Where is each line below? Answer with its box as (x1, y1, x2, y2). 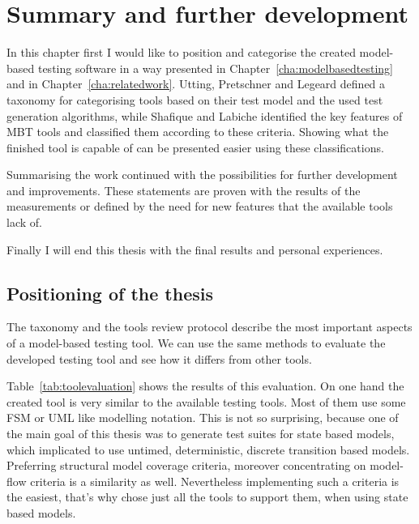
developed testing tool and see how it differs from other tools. (6, 350, 312, 367)
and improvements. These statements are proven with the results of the (6, 181, 361, 198)
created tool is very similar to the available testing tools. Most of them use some (6, 393, 406, 410)
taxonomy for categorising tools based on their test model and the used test (6, 91, 383, 108)
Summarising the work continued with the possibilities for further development (6, 166, 398, 183)
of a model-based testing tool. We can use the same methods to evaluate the (6, 334, 386, 351)
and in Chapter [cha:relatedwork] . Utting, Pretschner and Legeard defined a (6, 75, 386, 92)
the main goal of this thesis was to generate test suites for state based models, (6, 425, 395, 442)
